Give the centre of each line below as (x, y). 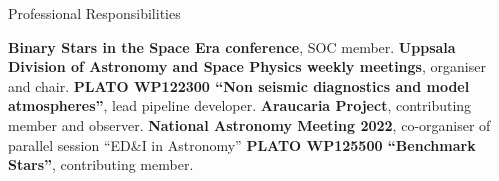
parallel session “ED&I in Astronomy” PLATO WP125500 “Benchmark (242, 144)
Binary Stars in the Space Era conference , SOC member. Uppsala (232, 46)
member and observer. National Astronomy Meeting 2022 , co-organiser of (249, 124)
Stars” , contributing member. (101, 164)
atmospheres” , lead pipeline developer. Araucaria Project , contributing (240, 105)
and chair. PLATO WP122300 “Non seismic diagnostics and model (239, 85)
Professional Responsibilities (94, 13)
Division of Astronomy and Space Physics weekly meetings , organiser (247, 66)
